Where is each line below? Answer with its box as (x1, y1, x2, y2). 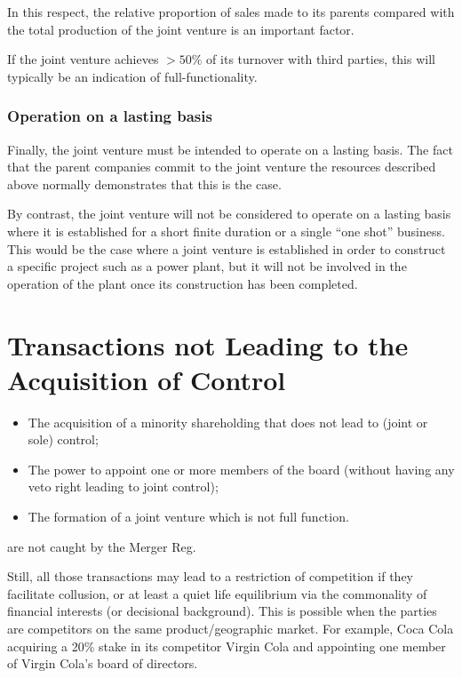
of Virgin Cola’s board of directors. (7, 654, 198, 673)
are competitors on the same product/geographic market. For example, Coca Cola (7, 619, 454, 637)
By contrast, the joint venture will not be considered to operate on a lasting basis (7, 204, 451, 223)
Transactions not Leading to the (7, 326, 409, 363)
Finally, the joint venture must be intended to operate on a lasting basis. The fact (7, 140, 453, 158)
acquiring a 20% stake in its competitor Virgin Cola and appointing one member (7, 636, 446, 655)
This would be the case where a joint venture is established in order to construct (7, 239, 446, 258)
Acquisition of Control (7, 361, 286, 397)
